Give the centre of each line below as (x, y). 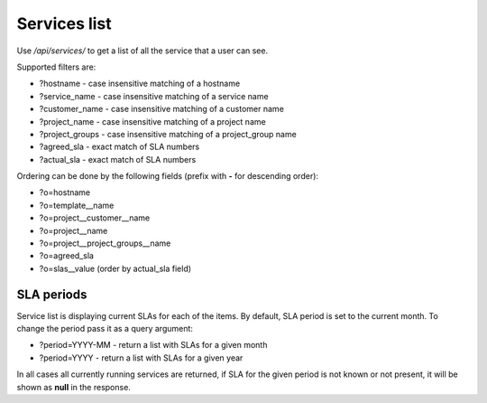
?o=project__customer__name (95, 218)
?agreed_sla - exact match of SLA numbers (119, 147)
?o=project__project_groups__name (105, 243)
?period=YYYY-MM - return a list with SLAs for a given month (153, 345)
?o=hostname (65, 192)
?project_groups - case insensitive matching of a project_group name (168, 134)
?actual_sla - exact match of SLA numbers (118, 159)
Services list (64, 23)
